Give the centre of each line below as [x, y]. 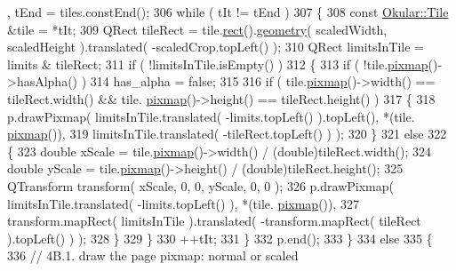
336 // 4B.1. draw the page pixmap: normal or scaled [153, 255]
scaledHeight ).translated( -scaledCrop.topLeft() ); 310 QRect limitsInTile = [216, 47]
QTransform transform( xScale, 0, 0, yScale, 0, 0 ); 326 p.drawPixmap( [200, 185]
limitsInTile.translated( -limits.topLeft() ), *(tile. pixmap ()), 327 [184, 203]
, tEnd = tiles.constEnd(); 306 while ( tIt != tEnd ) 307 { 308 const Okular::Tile [228, 12]
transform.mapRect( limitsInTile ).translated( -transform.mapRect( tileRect [214, 221]
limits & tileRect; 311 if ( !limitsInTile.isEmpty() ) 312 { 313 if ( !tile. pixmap [218, 64]
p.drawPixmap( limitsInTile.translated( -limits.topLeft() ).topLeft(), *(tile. [211, 116]
